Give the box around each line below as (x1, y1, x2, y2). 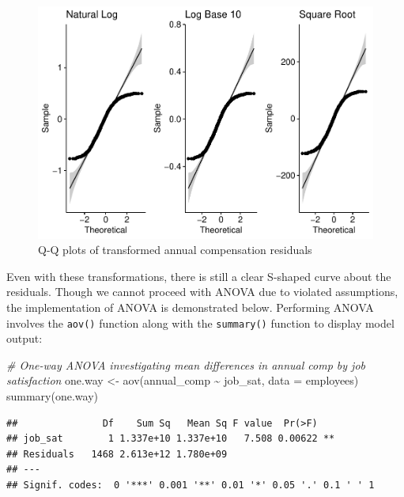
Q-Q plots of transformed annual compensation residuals (38, 241, 312, 258)
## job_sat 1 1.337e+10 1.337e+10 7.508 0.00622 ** (6, 433, 335, 445)
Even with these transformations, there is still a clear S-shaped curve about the (6, 267, 391, 284)
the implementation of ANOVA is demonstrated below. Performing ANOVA (6, 298, 374, 315)
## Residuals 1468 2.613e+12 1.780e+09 (6, 448, 228, 460)
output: (6, 330, 43, 347)
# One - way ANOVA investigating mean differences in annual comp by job (6, 356, 366, 373)
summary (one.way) (6, 387, 99, 404)
